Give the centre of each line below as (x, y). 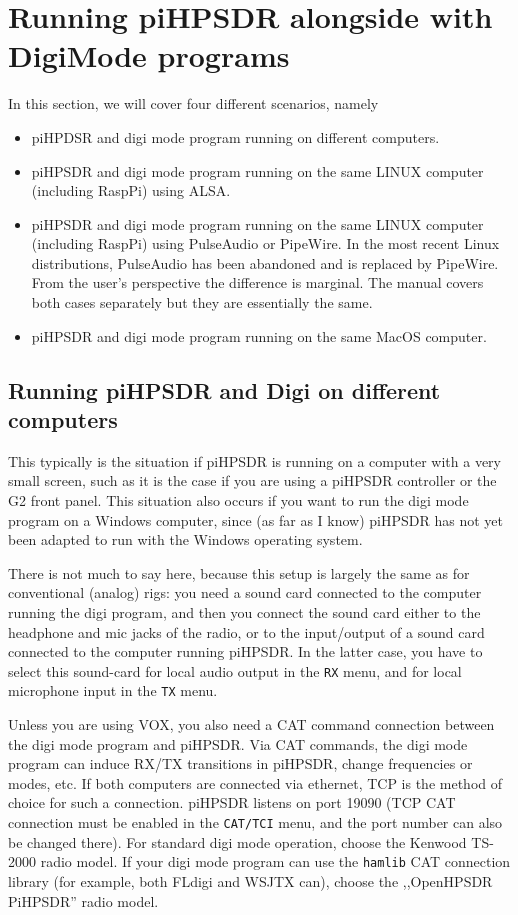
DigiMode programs (149, 55)
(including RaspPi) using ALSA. (131, 190)
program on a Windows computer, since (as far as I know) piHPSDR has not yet (255, 519)
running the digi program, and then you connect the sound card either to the (244, 612)
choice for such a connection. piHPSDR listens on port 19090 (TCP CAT (232, 802)
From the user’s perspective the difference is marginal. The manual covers (257, 282)
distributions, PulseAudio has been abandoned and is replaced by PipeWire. (265, 262)
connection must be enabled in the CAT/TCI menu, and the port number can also (255, 822)
